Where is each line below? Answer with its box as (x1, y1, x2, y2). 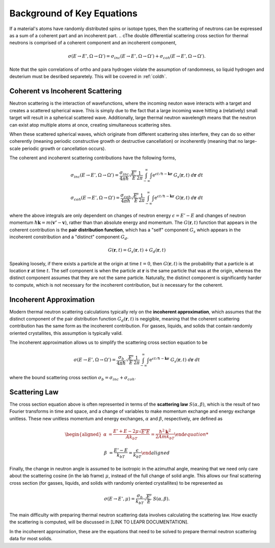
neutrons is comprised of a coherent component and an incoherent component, (9, 40, 177, 46)
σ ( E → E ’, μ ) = (103, 495, 135, 502)
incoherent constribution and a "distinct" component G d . (9, 234, 129, 241)
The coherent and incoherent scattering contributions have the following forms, (9, 155, 177, 161)
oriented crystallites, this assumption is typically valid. (9, 330, 123, 336)
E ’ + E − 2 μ (113, 429, 139, 434)
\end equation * (174, 431, 209, 437)
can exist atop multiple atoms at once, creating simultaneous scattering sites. (9, 121, 172, 128)
